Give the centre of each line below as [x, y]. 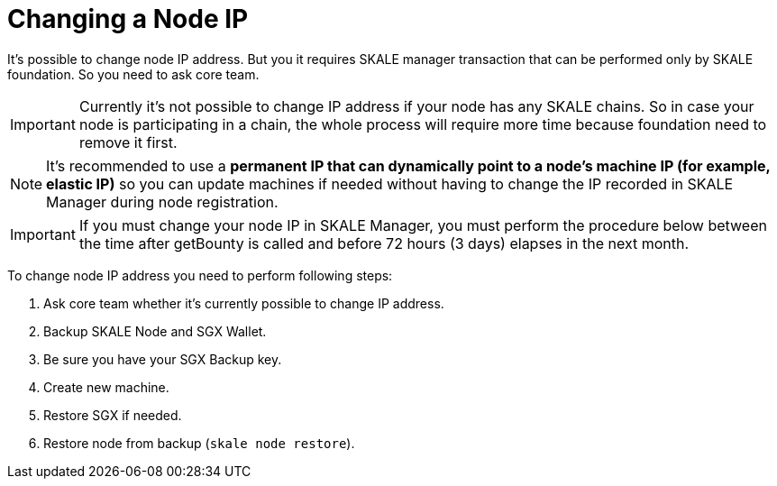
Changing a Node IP [128, 19]
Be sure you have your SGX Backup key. [163, 359]
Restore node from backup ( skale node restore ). [199, 443]
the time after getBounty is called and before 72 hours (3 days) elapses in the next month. [384, 243]
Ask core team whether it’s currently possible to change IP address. [244, 303]
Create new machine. [106, 387]
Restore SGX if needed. [113, 415]
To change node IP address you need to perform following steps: [200, 275]
